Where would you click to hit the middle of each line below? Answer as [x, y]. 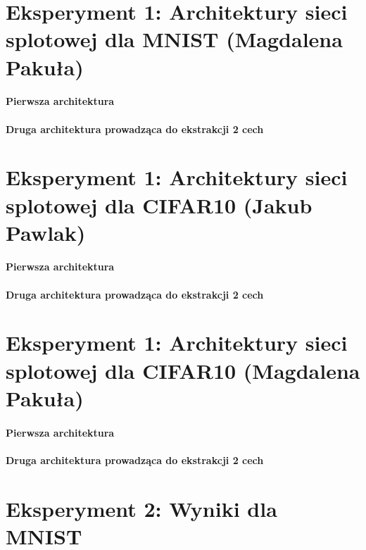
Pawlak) [46, 232]
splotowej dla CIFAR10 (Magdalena [183, 370]
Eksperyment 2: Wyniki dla [141, 508]
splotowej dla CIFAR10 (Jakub [159, 205]
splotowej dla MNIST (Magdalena [174, 39]
